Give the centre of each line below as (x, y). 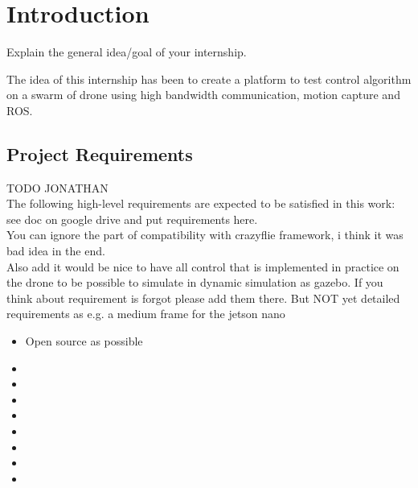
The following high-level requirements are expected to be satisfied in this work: (201, 203)
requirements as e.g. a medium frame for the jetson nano (146, 314)
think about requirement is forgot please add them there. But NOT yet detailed (203, 298)
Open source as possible (84, 341)
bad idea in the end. (56, 251)
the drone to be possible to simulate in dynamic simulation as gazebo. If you (195, 282)
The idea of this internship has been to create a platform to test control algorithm (209, 79)
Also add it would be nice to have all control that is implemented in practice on (203, 266)
